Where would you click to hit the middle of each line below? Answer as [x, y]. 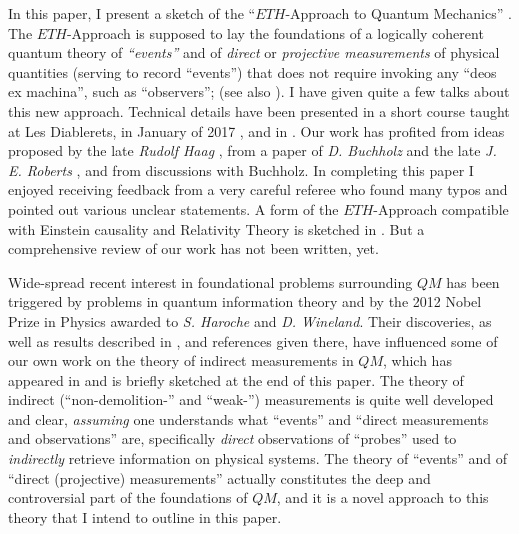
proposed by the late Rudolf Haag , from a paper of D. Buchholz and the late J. [252, 150]
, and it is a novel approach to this [382, 497]
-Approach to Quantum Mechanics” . [398, 13]
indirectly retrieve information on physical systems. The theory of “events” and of [258, 458]
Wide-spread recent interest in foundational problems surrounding [210, 281]
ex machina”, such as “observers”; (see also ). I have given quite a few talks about [259, 91]
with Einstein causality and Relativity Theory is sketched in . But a [216, 228]
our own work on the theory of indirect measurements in [181, 360]
